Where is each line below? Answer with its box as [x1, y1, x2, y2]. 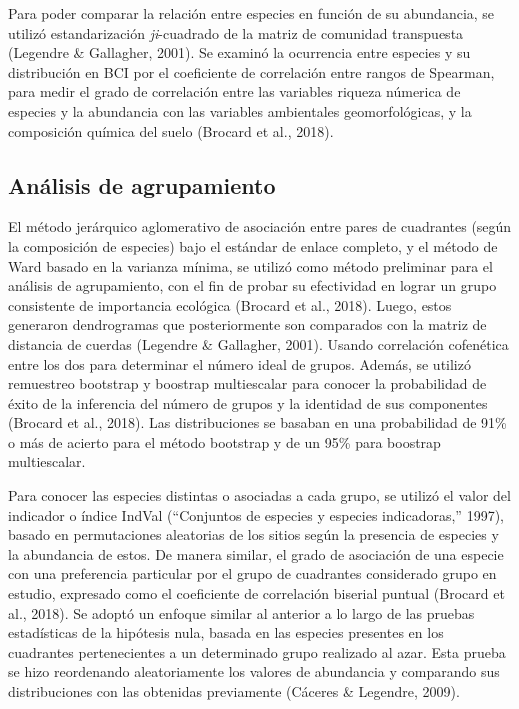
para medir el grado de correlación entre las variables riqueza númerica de [8, 81, 461, 102]
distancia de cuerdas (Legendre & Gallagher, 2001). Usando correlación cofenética [8, 333, 509, 354]
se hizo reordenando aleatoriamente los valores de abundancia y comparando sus [8, 661, 500, 682]
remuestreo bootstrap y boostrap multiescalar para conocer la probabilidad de [8, 373, 487, 394]
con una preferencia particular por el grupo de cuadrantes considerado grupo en [8, 563, 497, 584]
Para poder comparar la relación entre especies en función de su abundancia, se [8, 3, 495, 23]
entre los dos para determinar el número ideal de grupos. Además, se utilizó [8, 353, 471, 374]
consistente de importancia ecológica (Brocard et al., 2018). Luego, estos [8, 294, 452, 315]
